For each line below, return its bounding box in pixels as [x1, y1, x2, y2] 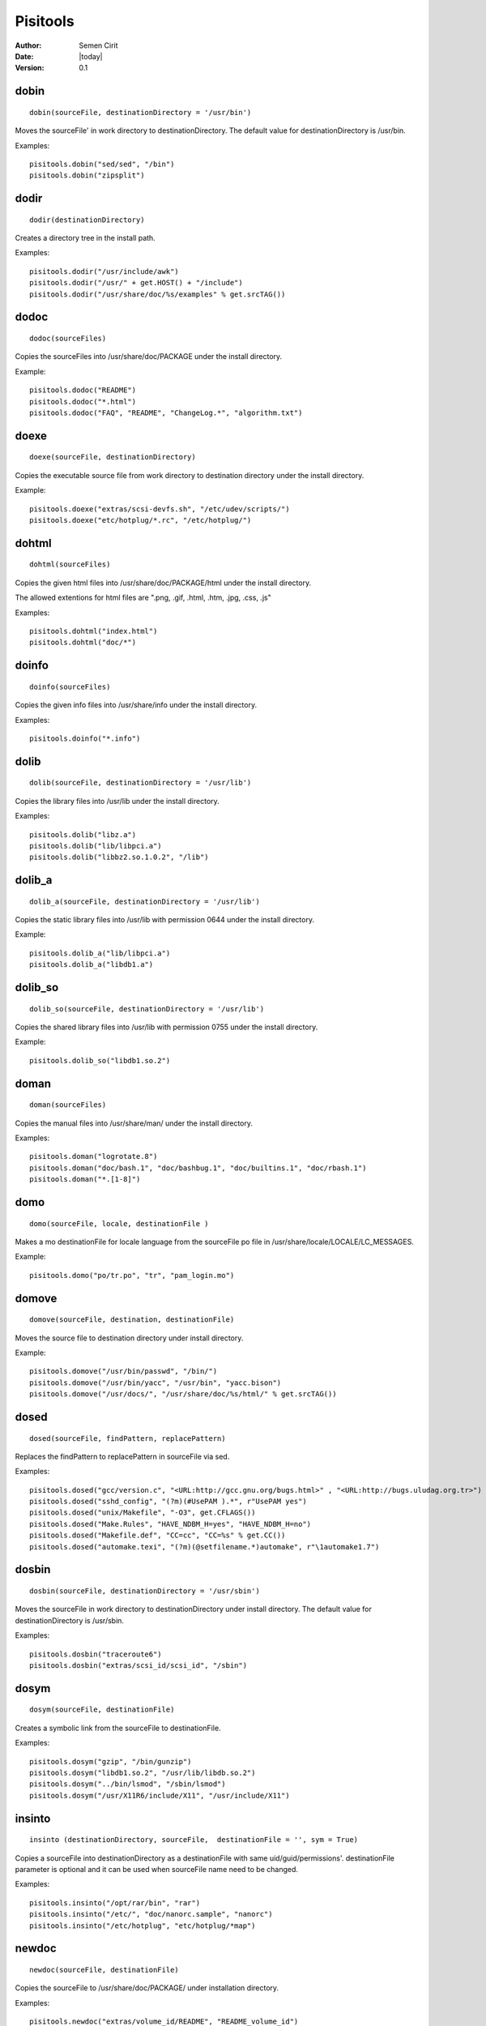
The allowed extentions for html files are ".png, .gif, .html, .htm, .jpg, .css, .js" [15, 592, 271, 603]
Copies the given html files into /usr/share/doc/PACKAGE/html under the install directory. [15, 578, 312, 588]
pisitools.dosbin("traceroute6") [29, 1649, 162, 1659]
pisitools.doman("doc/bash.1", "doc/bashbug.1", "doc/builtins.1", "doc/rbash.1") [29, 1163, 367, 1173]
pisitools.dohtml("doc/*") [29, 638, 137, 648]
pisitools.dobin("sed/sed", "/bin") [29, 159, 175, 169]
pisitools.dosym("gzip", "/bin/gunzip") [29, 1757, 192, 1766]
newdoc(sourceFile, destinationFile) [29, 1965, 180, 1974]
